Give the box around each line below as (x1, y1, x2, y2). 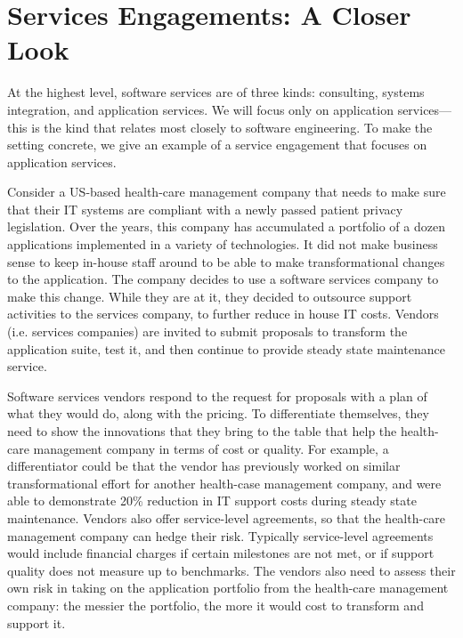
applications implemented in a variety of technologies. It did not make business (7, 235, 438, 254)
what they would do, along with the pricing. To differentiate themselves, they (7, 404, 429, 423)
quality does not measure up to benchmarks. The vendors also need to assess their (7, 561, 456, 579)
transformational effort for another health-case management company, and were (7, 473, 442, 492)
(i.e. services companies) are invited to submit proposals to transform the (7, 322, 408, 341)
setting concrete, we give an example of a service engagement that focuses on (7, 135, 427, 154)
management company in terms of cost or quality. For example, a (33, 439, 389, 457)
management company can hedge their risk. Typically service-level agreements (7, 526, 434, 545)
